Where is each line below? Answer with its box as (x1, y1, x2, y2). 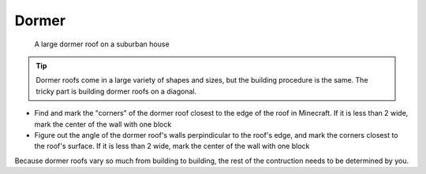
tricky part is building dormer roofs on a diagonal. (35, 87, 197, 96)
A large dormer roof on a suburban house (34, 39, 170, 49)
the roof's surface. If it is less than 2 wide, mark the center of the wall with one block (34, 142, 310, 151)
